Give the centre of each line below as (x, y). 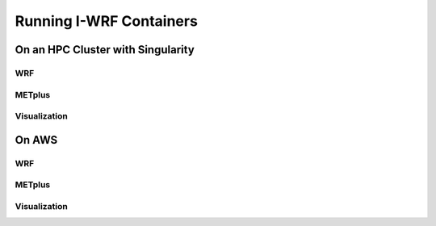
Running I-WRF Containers (106, 21)
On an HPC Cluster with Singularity (105, 50)
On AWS (36, 140)
